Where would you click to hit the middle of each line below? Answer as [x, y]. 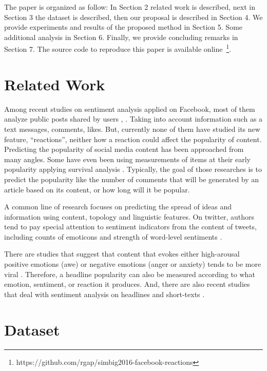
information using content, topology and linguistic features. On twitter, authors [129, 216]
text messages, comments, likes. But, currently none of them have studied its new [132, 129]
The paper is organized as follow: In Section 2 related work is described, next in [130, 7]
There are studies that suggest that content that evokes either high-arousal [122, 254]
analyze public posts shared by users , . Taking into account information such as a [133, 119]
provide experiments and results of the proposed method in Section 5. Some [123, 27]
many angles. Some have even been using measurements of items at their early [127, 159]
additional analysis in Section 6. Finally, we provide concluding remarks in [121, 37]
